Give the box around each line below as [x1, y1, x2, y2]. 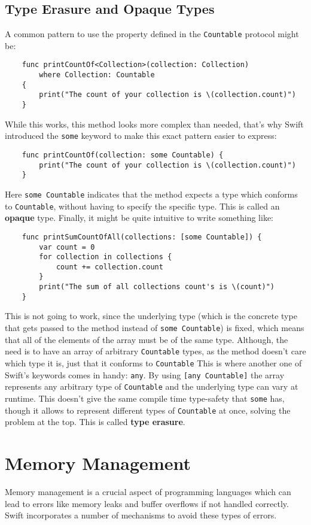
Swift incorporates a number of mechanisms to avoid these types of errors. [5, 509, 277, 521]
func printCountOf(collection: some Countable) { [22, 150, 224, 159]
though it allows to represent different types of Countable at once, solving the [5, 403, 291, 416]
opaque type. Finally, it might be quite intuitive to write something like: [5, 211, 273, 224]
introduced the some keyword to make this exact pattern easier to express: [5, 129, 277, 142]
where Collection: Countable [39, 71, 155, 80]
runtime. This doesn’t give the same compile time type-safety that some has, [5, 392, 285, 404]
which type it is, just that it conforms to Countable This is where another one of [5, 356, 302, 369]
